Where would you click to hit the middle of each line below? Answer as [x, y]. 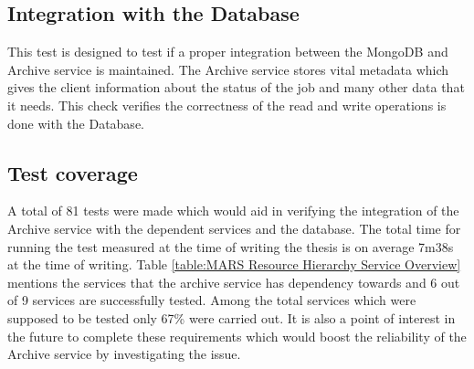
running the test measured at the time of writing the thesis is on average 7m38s [231, 246]
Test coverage [73, 172]
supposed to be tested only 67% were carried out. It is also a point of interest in [232, 317]
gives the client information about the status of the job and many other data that [236, 87]
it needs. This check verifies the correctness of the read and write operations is [227, 105]
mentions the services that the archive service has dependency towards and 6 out [234, 282]
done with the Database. [76, 123]
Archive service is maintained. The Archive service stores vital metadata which [228, 69]
